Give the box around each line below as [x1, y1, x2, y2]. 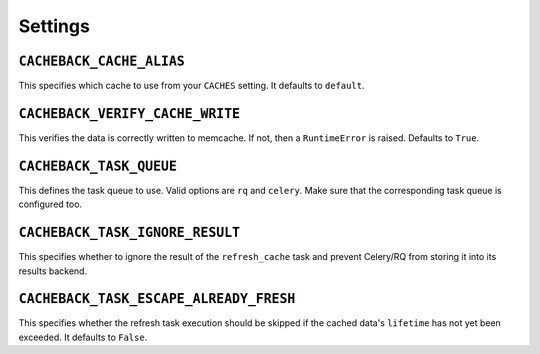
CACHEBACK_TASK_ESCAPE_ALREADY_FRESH [18, 291, 296, 307]
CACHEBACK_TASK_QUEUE [18, 158, 177, 174]
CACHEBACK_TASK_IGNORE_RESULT [18, 225, 241, 241]
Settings [18, 15, 90, 37]
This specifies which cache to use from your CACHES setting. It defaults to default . [18, 80, 365, 92]
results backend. [18, 265, 88, 277]
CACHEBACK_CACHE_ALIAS [18, 53, 185, 69]
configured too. [18, 198, 83, 210]
